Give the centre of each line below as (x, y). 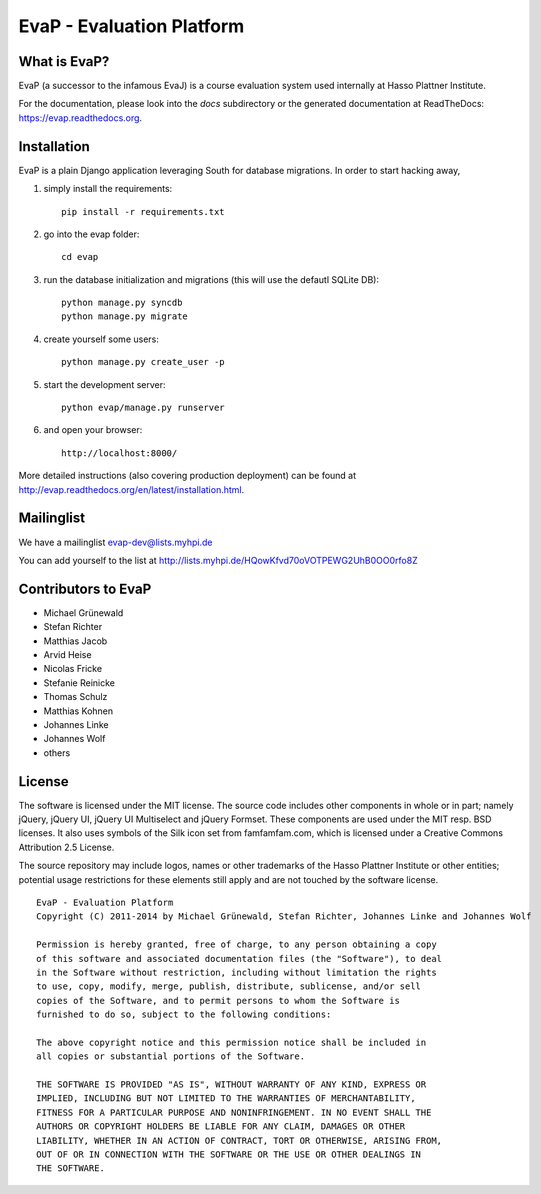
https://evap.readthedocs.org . (80, 117)
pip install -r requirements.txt (143, 211)
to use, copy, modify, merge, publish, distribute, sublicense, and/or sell (229, 986)
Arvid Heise (67, 654)
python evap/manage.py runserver (143, 408)
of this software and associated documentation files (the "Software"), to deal (239, 958)
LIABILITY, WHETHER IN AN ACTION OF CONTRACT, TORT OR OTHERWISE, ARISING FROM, (239, 1140)
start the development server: (104, 384)
